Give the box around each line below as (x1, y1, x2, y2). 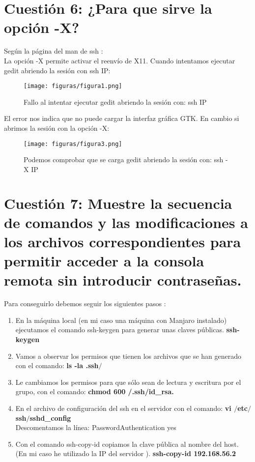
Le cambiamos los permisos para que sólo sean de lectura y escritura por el (15, 376, 241, 387)
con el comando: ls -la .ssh (15, 360, 99, 371)
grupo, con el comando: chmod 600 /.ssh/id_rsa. (15, 386, 174, 397)
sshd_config (29, 412, 71, 423)
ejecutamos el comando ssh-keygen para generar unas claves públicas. (15, 324, 224, 335)
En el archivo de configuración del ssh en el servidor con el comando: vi (15, 403, 231, 413)
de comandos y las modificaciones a (4, 212, 248, 232)
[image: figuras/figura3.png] (24, 140, 122, 147)
